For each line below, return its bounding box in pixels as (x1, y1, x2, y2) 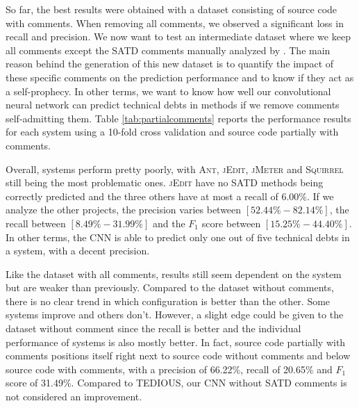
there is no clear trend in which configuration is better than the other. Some (6, 293, 331, 308)
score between (201, 215, 261, 230)
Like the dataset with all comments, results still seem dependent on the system (6, 266, 342, 281)
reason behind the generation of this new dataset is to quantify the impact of (6, 56, 334, 71)
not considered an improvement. (6, 389, 142, 404)
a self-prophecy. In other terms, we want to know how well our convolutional (6, 83, 331, 98)
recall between (6, 215, 66, 230)
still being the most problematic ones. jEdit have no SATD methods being (6, 175, 324, 190)
